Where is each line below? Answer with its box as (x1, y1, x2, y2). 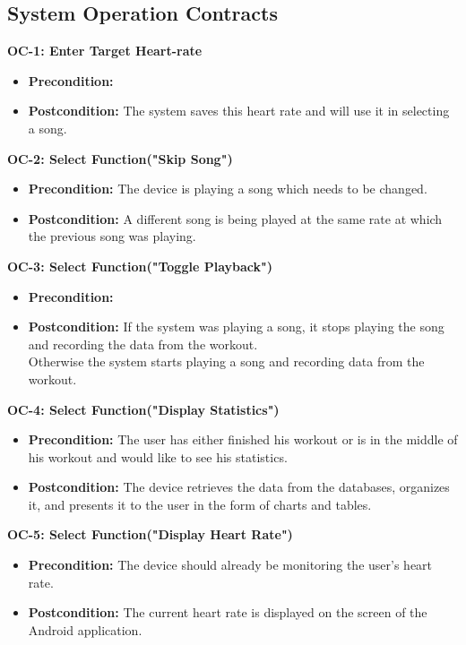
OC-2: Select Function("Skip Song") (7, 149, 233, 168)
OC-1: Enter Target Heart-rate (7, 41, 203, 60)
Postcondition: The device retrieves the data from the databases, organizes (28, 477, 450, 496)
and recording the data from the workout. (28, 334, 258, 353)
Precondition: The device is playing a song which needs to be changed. (28, 179, 427, 198)
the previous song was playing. (28, 227, 196, 245)
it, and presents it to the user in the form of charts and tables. (28, 494, 372, 513)
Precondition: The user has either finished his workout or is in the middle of (28, 430, 458, 449)
